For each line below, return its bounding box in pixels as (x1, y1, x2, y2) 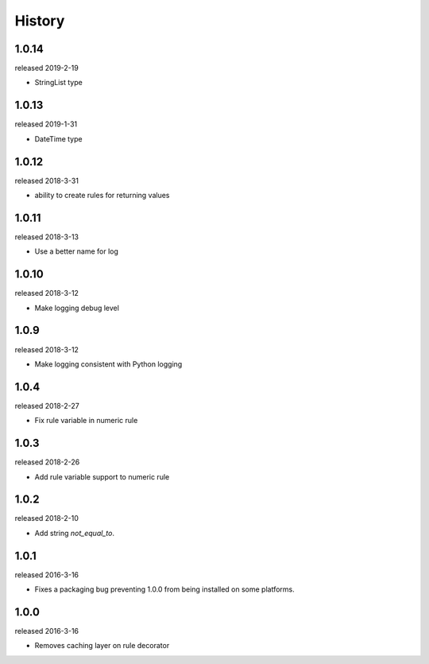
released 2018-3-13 (14, 231, 79, 242)
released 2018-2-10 (14, 514, 79, 523)
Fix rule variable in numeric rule (34, 416, 138, 425)
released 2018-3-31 (14, 176, 79, 185)
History (14, 12, 65, 29)
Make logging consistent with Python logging (34, 359, 183, 369)
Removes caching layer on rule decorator (34, 641, 170, 650)
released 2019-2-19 (14, 64, 79, 73)
